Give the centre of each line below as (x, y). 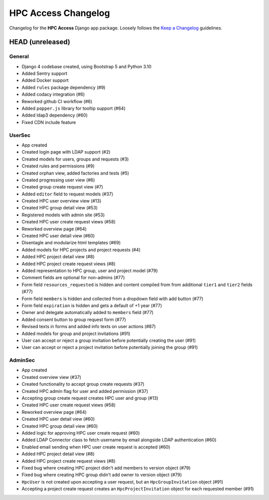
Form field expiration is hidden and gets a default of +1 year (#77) (92, 305)
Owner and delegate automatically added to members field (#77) (88, 313)
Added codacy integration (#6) (53, 94)
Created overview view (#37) (52, 377)
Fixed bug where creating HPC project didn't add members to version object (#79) (106, 468)
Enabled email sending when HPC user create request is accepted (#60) (96, 447)
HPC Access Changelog (60, 13)
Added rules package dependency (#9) (64, 87)
